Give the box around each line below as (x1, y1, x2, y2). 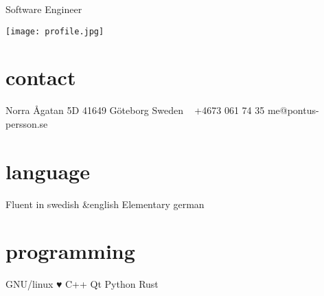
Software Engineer (5, 2, 82, 16)
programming (5, 237, 135, 265)
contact (5, 63, 76, 91)
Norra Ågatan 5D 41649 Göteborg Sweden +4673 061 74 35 (5, 103, 265, 117)
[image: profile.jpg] (5, 26, 104, 36)
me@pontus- (267, 103, 319, 117)
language (5, 157, 90, 185)
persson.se (5, 116, 48, 130)
